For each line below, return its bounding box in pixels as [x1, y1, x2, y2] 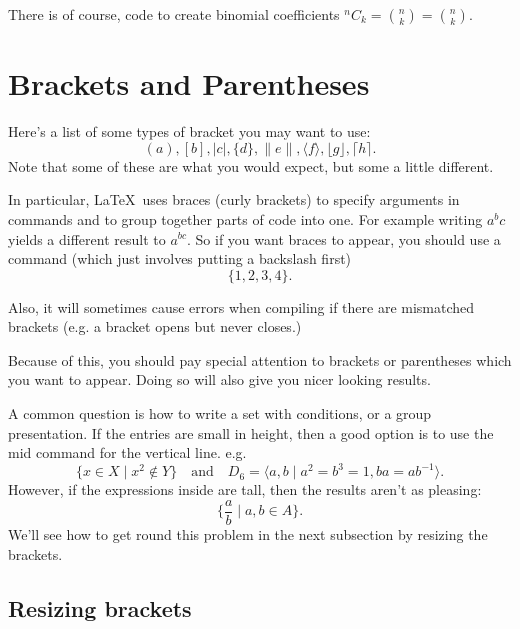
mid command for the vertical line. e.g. [8, 442, 247, 463]
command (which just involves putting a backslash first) [8, 248, 352, 269]
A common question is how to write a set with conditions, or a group [8, 403, 432, 424]
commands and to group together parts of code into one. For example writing [8, 208, 483, 229]
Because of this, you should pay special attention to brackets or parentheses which [8, 349, 512, 370]
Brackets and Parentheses [8, 63, 370, 104]
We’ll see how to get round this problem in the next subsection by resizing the [8, 524, 488, 544]
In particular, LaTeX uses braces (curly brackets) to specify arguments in [8, 189, 460, 210]
